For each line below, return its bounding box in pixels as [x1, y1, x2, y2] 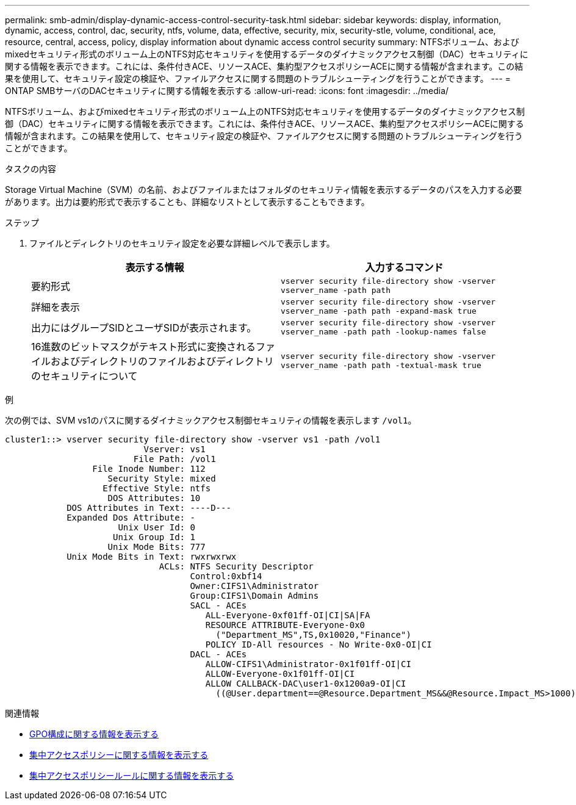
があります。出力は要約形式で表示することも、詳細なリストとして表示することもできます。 [5, 197, 370, 207]
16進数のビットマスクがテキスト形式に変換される [31, 341, 256, 353]
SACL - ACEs [190, 601, 247, 610]
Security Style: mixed [107, 474, 216, 483]
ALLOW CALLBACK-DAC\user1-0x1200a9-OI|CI [205, 679, 406, 688]
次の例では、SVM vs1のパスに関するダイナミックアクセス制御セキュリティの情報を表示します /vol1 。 [5, 415, 417, 425]
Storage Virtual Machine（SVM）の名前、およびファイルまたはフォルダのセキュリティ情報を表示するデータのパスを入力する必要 [5, 184, 522, 195]
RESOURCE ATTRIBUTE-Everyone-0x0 [205, 620, 365, 630]
